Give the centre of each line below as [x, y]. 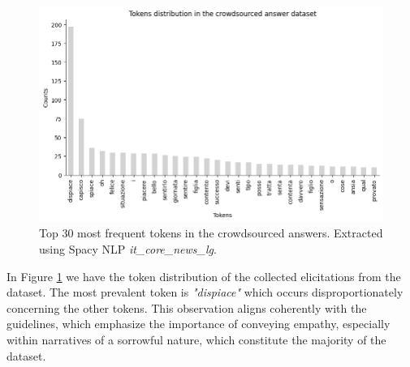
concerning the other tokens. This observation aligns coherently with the [187, 307]
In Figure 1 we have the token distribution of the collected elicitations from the [204, 276]
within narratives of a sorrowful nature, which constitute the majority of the [196, 340]
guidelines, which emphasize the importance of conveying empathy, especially [199, 324]
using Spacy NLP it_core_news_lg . [128, 249]
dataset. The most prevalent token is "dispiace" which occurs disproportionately [205, 292]
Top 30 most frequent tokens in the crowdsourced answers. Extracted [211, 233]
